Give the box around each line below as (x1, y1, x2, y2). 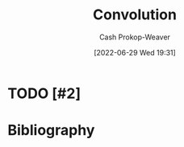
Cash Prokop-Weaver (98, 32, 171, 42)
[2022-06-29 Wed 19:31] (93, 47, 177, 57)
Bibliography (7, 121, 95, 140)
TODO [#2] (7, 84, 82, 102)
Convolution (93, 6, 177, 24)
